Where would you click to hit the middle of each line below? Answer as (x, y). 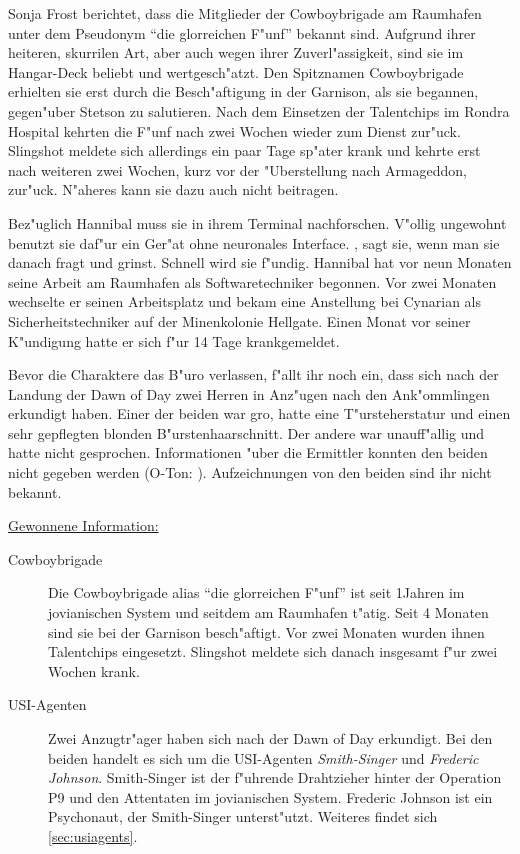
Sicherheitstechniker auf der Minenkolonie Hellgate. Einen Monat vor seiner (239, 320)
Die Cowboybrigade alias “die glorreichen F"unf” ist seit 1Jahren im (256, 592)
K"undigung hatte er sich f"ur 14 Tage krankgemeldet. (174, 340)
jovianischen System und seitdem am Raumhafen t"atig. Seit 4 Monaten (268, 612)
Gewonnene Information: (83, 525)
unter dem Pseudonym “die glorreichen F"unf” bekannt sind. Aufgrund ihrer (242, 32)
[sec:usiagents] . (93, 835)
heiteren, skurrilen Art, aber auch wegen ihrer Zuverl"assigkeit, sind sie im (236, 52)
